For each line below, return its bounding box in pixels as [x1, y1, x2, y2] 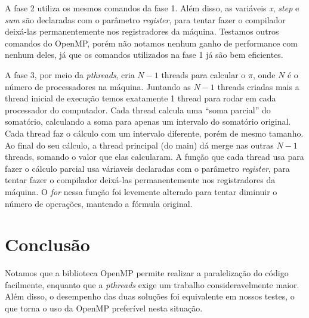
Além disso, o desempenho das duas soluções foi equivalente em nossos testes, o [5, 290, 295, 302]
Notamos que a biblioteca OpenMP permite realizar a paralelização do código [5, 267, 289, 279]
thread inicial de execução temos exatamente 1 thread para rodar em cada [5, 92, 276, 104]
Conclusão [5, 232, 90, 257]
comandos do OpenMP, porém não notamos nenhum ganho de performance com [5, 36, 298, 49]
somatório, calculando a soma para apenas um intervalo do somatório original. [5, 115, 291, 128]
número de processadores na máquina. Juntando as [5, 80, 191, 92]
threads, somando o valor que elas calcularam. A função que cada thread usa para [5, 150, 304, 163]
